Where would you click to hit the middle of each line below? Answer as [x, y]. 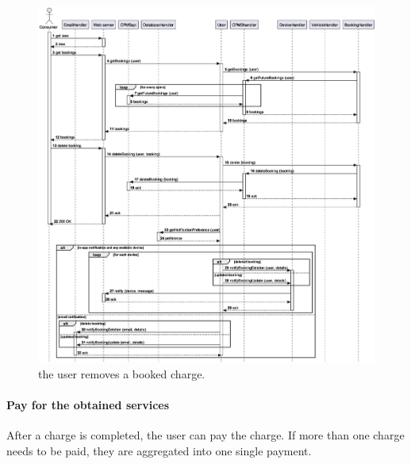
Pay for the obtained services [88, 404]
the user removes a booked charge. [122, 373]
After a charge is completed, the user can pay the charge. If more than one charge [205, 434]
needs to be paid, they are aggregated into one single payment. [159, 450]
